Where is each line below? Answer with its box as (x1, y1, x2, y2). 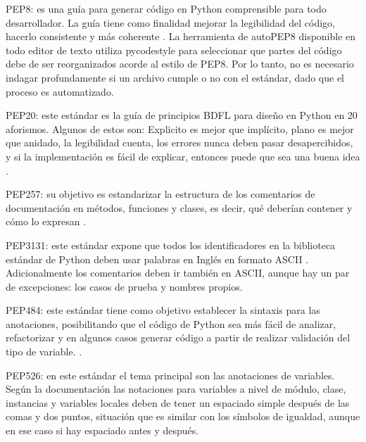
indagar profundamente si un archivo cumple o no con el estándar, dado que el (6, 70, 344, 84)
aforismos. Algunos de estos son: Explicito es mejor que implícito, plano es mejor (6, 121, 354, 136)
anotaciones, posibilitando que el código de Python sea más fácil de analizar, (6, 316, 336, 331)
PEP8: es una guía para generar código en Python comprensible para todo (6, 1, 327, 15)
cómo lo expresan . (6, 214, 87, 229)
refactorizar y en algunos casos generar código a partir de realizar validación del (6, 330, 351, 345)
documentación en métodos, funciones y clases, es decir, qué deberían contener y (6, 200, 353, 215)
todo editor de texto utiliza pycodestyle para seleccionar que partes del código (6, 42, 342, 57)
